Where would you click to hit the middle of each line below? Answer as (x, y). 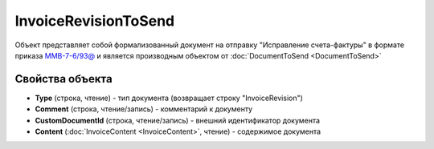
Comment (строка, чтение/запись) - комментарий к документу (144, 109)
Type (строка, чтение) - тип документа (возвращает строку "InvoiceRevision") (169, 98)
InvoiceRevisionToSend (95, 21)
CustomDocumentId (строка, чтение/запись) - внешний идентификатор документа (178, 120)
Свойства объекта (63, 79)
